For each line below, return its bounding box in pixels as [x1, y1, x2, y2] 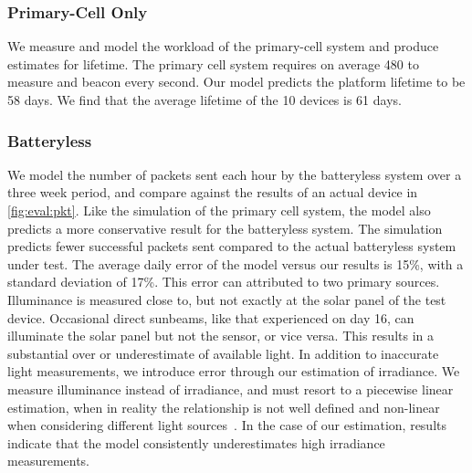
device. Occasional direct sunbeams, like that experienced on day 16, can [7, 308, 414, 327]
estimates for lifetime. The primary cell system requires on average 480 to [7, 54, 419, 73]
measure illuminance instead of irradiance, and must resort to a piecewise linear [7, 379, 454, 398]
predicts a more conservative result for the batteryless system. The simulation [7, 218, 443, 237]
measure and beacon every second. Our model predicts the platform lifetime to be [7, 72, 466, 91]
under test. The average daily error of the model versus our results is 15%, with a [7, 254, 464, 273]
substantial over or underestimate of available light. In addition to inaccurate [7, 343, 439, 363]
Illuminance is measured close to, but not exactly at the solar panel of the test [7, 289, 446, 309]
